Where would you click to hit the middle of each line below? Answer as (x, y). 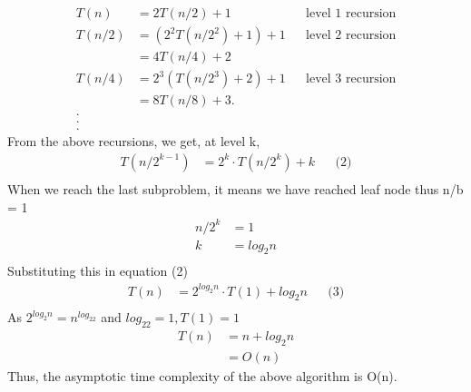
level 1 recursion (351, 14)
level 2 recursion (351, 36)
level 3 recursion (351, 79)
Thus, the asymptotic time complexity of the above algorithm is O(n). (202, 376)
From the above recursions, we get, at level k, (134, 141)
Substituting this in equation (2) (98, 271)
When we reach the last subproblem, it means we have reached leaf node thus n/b (235, 188)
